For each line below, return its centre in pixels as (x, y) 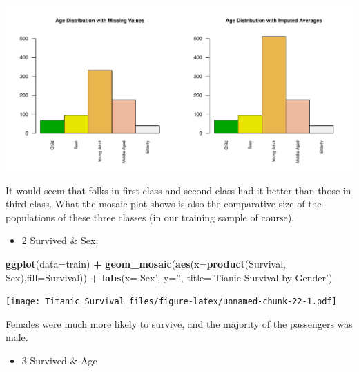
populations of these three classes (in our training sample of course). (150, 217)
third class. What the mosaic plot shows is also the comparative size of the (164, 204)
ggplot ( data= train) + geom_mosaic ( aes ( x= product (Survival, (146, 263)
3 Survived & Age (59, 360)
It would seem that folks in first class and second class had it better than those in (178, 190)
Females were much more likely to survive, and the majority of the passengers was (179, 323)
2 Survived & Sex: (60, 240)
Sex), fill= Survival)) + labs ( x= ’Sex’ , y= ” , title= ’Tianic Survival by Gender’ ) (169, 277)
